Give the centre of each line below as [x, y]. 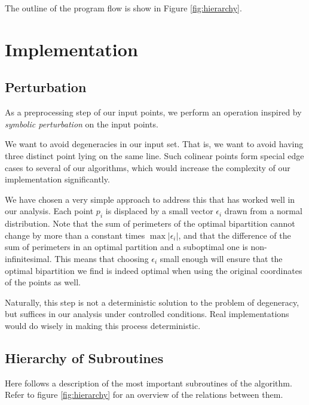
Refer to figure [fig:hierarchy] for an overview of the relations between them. [144, 395]
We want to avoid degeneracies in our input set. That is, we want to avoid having [154, 144]
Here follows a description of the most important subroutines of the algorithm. [149, 383]
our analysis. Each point [49, 211]
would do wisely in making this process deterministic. [103, 325]
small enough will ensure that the [221, 258]
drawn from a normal [263, 211]
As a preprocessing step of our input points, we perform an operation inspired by [153, 112]
